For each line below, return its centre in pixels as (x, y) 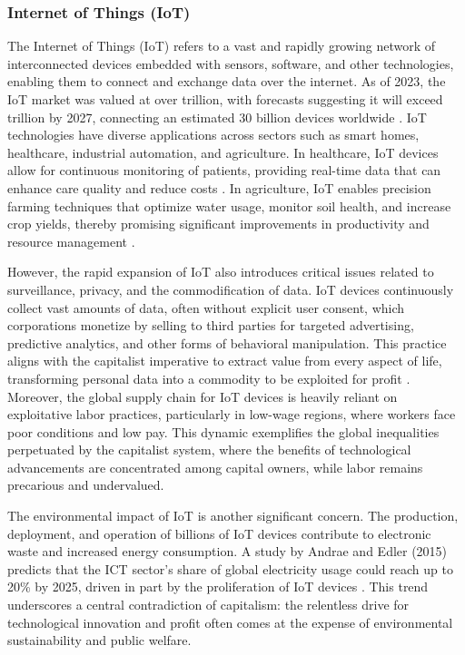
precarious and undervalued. (86, 485)
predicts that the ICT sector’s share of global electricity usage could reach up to (230, 568)
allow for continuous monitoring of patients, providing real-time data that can (224, 170)
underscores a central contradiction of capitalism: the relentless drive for (208, 605)
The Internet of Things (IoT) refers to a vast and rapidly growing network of (222, 46)
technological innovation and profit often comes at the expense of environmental (230, 622)
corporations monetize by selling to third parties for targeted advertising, (211, 325)
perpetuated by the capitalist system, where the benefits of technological (209, 450)
